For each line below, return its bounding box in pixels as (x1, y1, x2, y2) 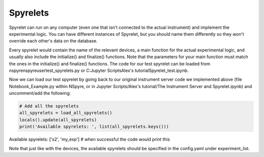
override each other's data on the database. (9, 38, 98, 44)
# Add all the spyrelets (19, 103, 79, 109)
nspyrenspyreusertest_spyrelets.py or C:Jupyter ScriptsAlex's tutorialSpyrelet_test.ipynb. (9, 67, 189, 73)
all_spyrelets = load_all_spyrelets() (19, 110, 112, 116)
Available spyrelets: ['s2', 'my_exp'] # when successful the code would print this (9, 136, 170, 142)
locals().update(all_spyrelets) (19, 117, 97, 122)
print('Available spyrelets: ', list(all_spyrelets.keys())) (19, 124, 169, 130)
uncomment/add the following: (9, 90, 71, 96)
